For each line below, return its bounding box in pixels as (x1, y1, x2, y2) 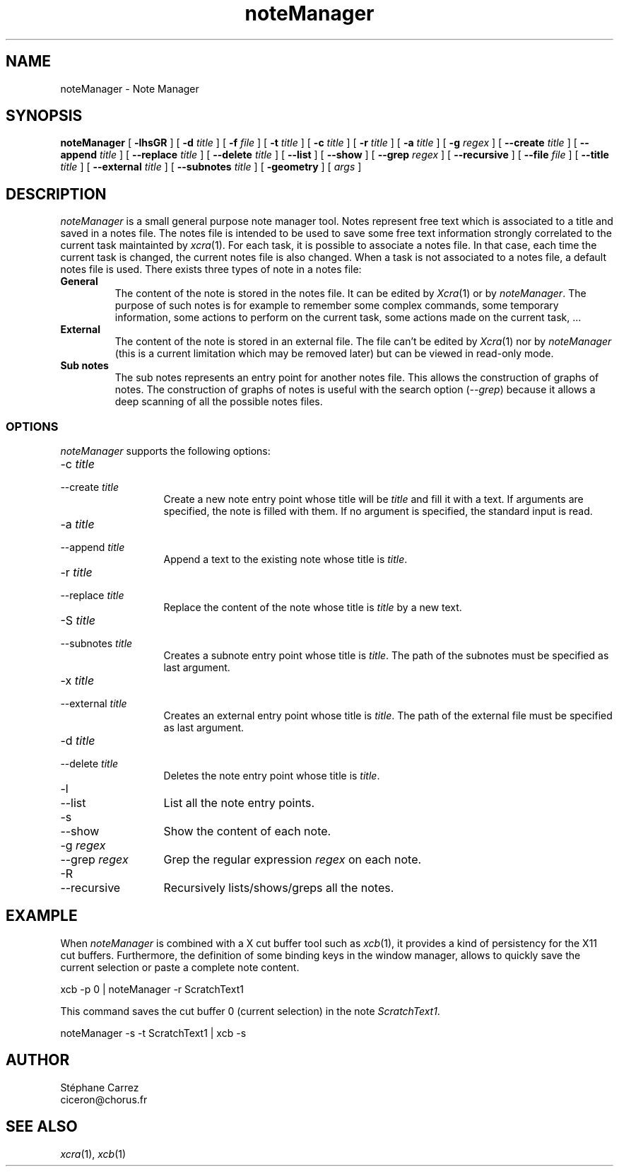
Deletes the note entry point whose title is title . (163, 770, 380, 782)
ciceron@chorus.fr (60, 1093, 148, 1106)
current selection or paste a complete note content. (60, 961, 300, 973)
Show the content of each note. (163, 824, 331, 839)
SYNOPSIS (6, 107, 83, 125)
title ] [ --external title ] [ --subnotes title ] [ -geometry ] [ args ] (60, 161, 362, 173)
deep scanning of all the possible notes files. (114, 395, 323, 408)
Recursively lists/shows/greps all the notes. (163, 881, 394, 895)
